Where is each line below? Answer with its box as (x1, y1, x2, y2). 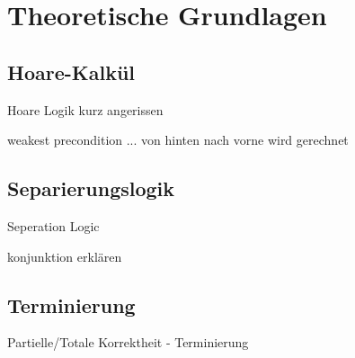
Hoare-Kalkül (7, 58, 136, 85)
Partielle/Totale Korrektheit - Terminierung (7, 333, 249, 352)
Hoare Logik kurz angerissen (7, 100, 164, 119)
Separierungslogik (7, 175, 175, 202)
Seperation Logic (7, 216, 100, 235)
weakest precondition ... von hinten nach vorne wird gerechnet (7, 130, 349, 149)
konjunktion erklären (7, 246, 122, 265)
